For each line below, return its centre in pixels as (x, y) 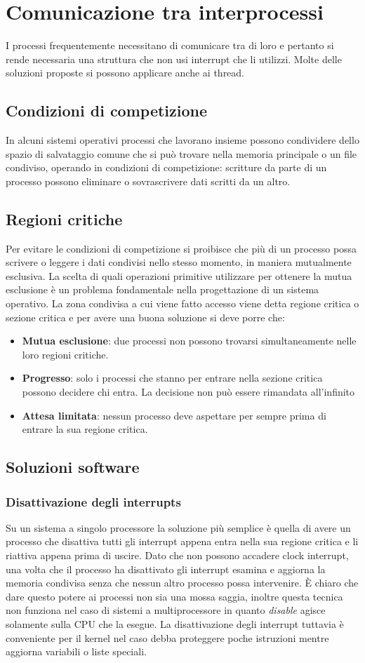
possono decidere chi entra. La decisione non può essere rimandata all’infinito (188, 392)
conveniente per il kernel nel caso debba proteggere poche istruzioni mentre (167, 637)
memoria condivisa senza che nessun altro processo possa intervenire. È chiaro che (182, 583)
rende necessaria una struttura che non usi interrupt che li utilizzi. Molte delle (174, 59)
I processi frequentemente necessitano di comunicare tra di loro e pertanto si (170, 45)
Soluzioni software (73, 467)
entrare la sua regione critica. (85, 429)
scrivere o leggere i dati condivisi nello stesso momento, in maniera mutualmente (179, 262)
